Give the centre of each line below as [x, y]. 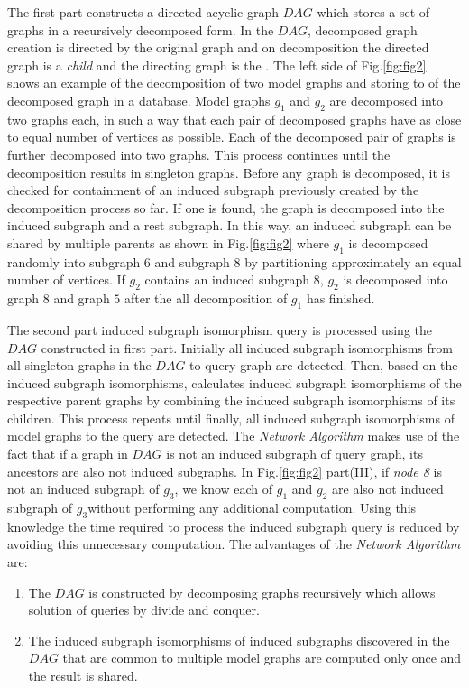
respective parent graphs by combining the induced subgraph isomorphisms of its [231, 400]
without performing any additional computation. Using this [252, 508]
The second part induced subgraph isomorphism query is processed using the [220, 329]
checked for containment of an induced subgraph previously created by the [213, 190]
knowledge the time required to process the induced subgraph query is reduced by [234, 526]
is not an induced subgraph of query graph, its [294, 454]
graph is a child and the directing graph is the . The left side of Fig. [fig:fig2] [217, 65]
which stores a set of [373, 12]
